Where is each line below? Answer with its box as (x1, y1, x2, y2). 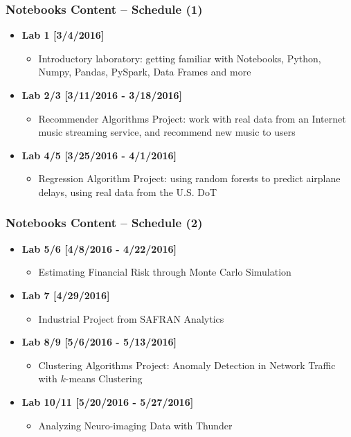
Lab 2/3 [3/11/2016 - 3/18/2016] (21, 88, 183, 102)
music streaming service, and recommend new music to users (38, 125, 296, 139)
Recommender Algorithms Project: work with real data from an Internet (38, 111, 346, 125)
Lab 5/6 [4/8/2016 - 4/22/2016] (21, 241, 177, 256)
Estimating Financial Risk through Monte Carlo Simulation (38, 265, 291, 279)
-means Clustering (65, 371, 143, 386)
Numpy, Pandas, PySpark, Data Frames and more (38, 64, 251, 79)
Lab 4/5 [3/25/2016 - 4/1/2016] (21, 148, 177, 162)
